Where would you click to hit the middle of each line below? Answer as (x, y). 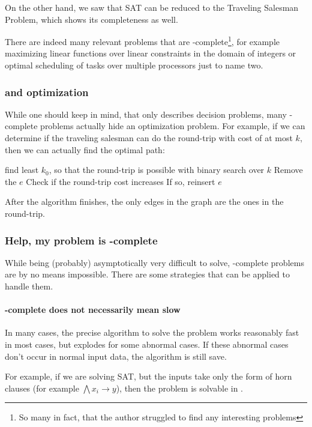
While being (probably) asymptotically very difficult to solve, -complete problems (154, 262)
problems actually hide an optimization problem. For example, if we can (173, 126)
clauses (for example (42, 388)
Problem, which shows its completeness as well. (91, 19)
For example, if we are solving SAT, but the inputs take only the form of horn (148, 376)
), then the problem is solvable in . (179, 388)
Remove (288, 170)
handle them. (29, 286)
